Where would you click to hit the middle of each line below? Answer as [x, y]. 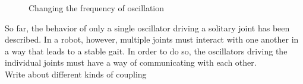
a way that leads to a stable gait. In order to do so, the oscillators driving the [146, 51]
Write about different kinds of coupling [76, 74]
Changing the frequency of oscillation [97, 8]
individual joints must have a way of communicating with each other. [131, 62]
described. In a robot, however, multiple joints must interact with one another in [152, 39]
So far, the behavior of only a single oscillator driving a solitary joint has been [147, 28]
